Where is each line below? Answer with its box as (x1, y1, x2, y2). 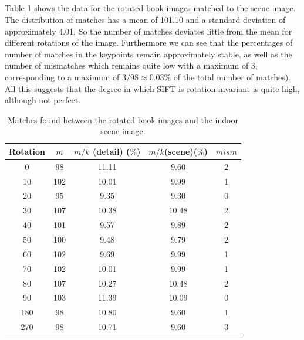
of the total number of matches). (173, 70, 291, 83)
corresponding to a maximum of (5, 70, 120, 83)
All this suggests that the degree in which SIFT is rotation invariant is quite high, (5, 82, 300, 94)
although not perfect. (5, 94, 81, 106)
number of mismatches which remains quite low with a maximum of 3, (5, 59, 258, 72)
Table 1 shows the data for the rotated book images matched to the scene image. (5, 2, 296, 14)
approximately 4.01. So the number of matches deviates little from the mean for (5, 25, 292, 37)
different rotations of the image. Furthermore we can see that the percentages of (5, 36, 293, 49)
